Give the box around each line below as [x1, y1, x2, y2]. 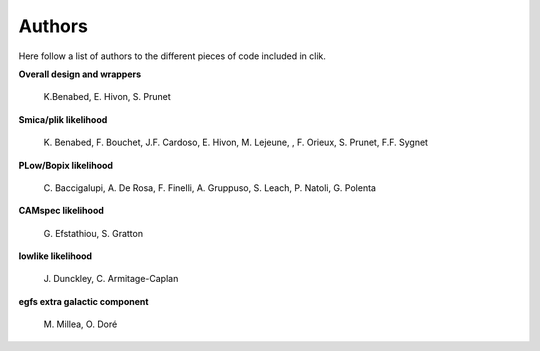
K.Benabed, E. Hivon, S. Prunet [43, 91, 172, 103]
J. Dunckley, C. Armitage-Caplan [43, 273, 179, 285]
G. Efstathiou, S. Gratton [43, 227, 144, 239]
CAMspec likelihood [18, 205, 105, 217]
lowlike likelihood [18, 250, 93, 262]
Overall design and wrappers [18, 68, 142, 80]
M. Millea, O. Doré [43, 318, 118, 330]
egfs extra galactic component [18, 295, 149, 307]
